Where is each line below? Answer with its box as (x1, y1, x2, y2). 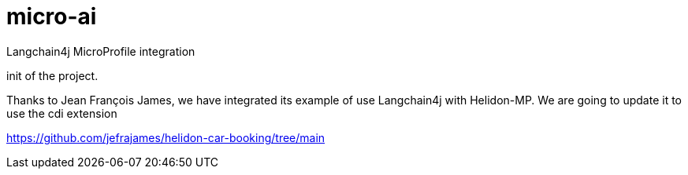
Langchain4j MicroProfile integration (6, 44, 195, 58)
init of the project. (6, 68, 99, 82)
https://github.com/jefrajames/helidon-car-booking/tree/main (6, 130, 325, 144)
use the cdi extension (6, 106, 117, 120)
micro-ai (6, 3, 97, 30)
